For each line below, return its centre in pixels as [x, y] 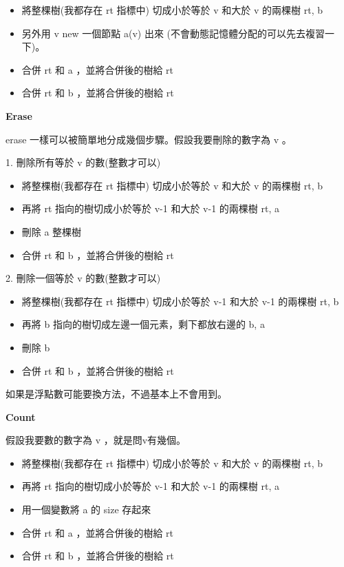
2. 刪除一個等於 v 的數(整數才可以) [83, 278]
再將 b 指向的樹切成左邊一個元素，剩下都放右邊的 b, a [143, 324]
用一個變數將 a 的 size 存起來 [86, 509]
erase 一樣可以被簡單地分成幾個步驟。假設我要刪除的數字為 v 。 [149, 139]
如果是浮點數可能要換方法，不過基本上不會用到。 [116, 394]
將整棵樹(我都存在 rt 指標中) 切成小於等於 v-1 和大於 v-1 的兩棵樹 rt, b [180, 301]
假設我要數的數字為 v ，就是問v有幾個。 [96, 440]
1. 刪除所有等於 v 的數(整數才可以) [83, 162]
